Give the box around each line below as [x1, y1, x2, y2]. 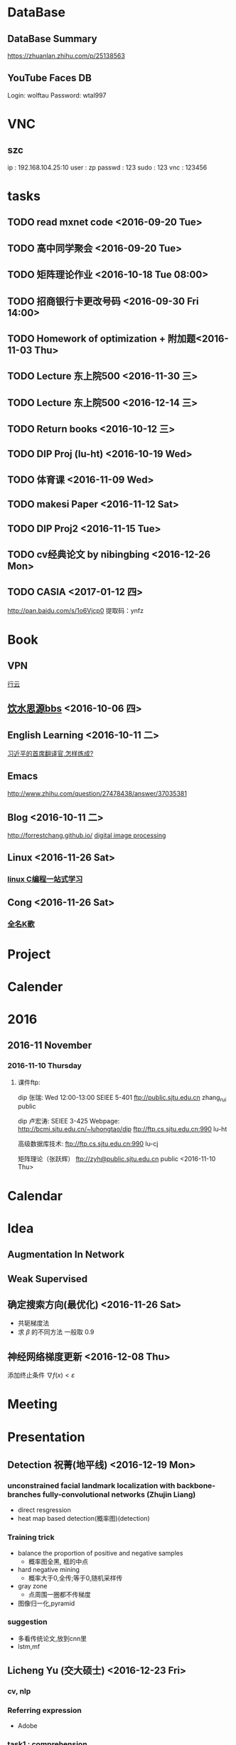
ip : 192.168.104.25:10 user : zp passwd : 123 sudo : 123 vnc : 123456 [7, 163, 208, 172]
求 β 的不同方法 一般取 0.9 [17, 1328, 95, 1336]
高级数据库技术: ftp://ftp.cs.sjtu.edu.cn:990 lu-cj [17, 1140, 159, 1148]
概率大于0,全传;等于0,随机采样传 [28, 1573, 123, 1582]
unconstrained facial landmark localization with [7, 1480, 176, 1490]
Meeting [7, 1396, 58, 1413]
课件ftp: [17, 1078, 41, 1086]
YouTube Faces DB [7, 72, 92, 84]
